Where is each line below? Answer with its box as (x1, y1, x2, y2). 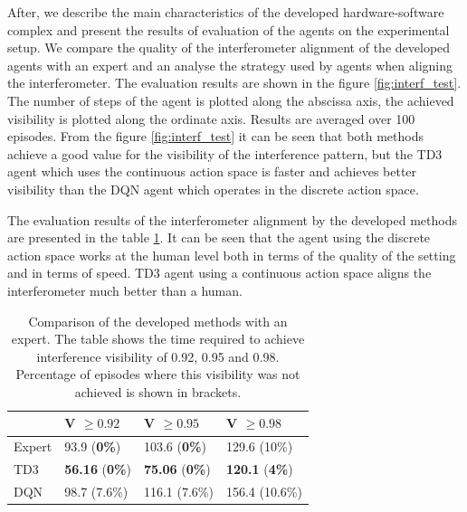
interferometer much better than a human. (7, 280, 243, 299)
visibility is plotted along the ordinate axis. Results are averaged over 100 (7, 109, 415, 128)
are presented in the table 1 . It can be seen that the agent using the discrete (7, 228, 431, 247)
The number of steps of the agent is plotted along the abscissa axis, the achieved (7, 90, 454, 109)
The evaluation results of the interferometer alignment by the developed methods (7, 210, 457, 229)
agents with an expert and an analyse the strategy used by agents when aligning (7, 55, 453, 74)
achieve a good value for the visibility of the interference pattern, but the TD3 (7, 144, 443, 163)
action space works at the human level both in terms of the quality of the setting (7, 245, 456, 264)
